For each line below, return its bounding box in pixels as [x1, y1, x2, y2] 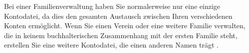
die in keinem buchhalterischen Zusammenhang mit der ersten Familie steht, [4, 30, 238, 40]
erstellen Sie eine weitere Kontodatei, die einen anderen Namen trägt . [4, 40, 219, 50]
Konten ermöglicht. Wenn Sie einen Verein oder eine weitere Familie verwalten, [4, 20, 246, 31]
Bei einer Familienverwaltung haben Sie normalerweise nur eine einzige [4, 1, 221, 11]
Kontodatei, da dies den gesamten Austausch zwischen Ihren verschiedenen [4, 10, 233, 21]
